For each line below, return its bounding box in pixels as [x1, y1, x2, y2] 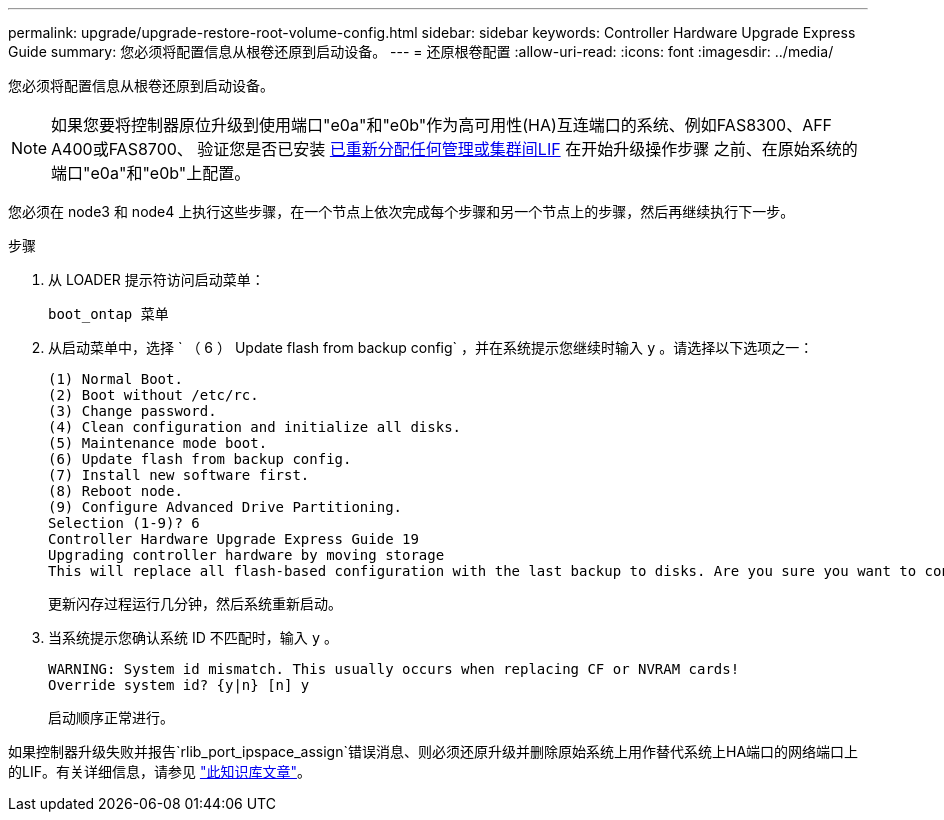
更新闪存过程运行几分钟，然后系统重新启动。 [48, 595, 342, 612]
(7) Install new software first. [48, 467, 310, 483]
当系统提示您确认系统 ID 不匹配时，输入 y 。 [48, 629, 339, 646]
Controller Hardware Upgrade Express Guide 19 [48, 531, 419, 547]
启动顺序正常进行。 [48, 709, 174, 726]
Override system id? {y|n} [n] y [48, 677, 310, 693]
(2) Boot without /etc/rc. [48, 387, 259, 403]
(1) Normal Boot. [48, 371, 183, 387]
